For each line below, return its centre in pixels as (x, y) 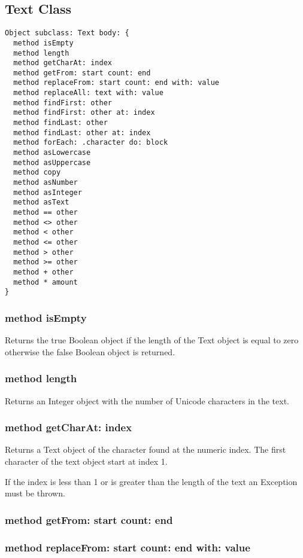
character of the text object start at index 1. (86, 461)
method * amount (46, 282)
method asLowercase (52, 153)
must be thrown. (35, 493)
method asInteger (48, 192)
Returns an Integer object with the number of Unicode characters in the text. (147, 400)
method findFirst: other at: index (84, 113)
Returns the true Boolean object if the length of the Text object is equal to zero (152, 340)
